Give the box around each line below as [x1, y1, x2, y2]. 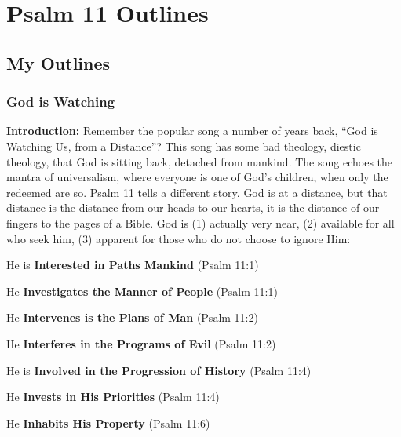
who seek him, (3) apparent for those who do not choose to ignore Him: [6, 230, 351, 246]
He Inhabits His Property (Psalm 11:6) [6, 414, 210, 431]
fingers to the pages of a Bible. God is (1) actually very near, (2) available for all [6, 214, 395, 231]
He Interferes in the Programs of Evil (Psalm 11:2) [6, 335, 276, 351]
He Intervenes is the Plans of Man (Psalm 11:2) [6, 309, 258, 326]
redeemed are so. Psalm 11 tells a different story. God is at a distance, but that [6, 184, 388, 200]
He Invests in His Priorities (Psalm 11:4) [6, 388, 220, 405]
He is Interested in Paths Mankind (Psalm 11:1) [6, 257, 259, 273]
